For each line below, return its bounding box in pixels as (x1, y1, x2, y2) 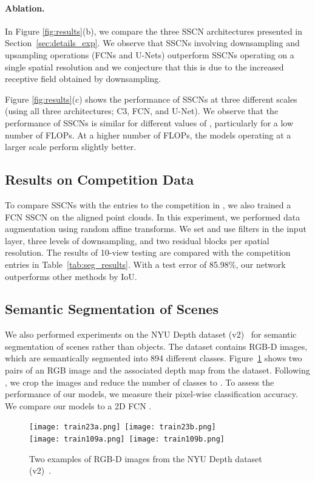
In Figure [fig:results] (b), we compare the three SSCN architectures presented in (5, 24, 302, 37)
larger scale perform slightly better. (5, 140, 137, 153)
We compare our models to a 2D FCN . (5, 399, 152, 412)
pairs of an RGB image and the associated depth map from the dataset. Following (5, 364, 310, 377)
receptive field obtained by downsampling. (5, 72, 161, 85)
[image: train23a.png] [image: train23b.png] (29, 423, 216, 432)
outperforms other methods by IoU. (5, 270, 137, 282)
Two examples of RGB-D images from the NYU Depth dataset (29, 452, 262, 465)
